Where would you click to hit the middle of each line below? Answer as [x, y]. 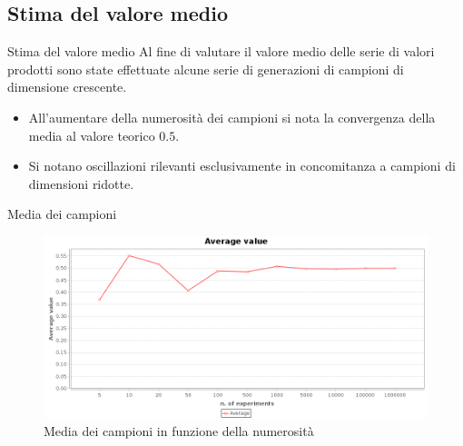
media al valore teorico [92, 135]
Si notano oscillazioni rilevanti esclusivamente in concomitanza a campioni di [242, 166]
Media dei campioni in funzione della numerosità [179, 431]
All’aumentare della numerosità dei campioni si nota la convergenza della [232, 117]
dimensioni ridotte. [81, 183]
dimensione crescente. [67, 87]
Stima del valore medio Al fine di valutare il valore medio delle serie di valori [221, 51]
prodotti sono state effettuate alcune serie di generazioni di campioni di [206, 69]
